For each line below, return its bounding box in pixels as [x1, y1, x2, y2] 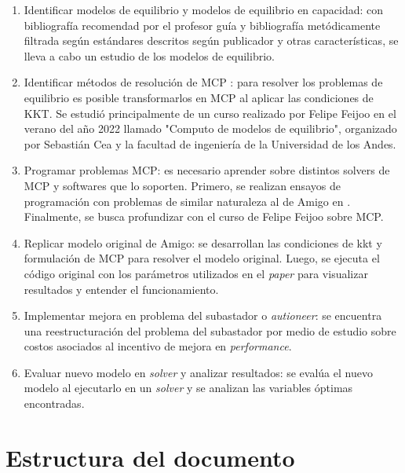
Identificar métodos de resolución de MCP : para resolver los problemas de [24, 74, 383, 90]
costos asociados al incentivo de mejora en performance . [24, 338, 292, 354]
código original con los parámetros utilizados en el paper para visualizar [24, 265, 368, 281]
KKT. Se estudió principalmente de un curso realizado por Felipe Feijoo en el [24, 104, 396, 121]
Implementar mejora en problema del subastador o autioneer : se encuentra [24, 307, 382, 324]
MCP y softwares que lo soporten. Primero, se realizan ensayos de [24, 177, 341, 193]
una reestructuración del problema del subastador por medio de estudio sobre [24, 322, 396, 339]
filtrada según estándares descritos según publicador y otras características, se [24, 32, 399, 49]
